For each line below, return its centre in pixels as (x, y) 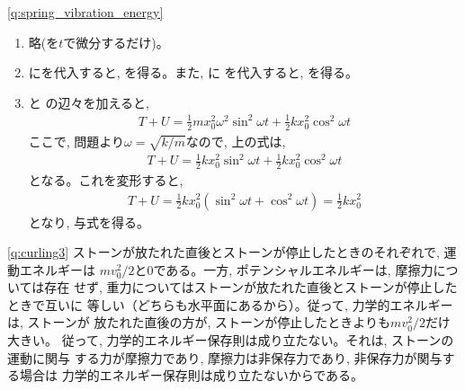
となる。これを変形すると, (106, 179)
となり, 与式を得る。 (89, 222)
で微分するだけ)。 (116, 42)
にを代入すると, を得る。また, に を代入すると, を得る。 (193, 72)
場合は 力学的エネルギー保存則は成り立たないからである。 (192, 375)
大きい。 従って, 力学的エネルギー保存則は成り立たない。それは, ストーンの (231, 340)
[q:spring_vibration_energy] (85, 12)
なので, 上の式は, (236, 141)
